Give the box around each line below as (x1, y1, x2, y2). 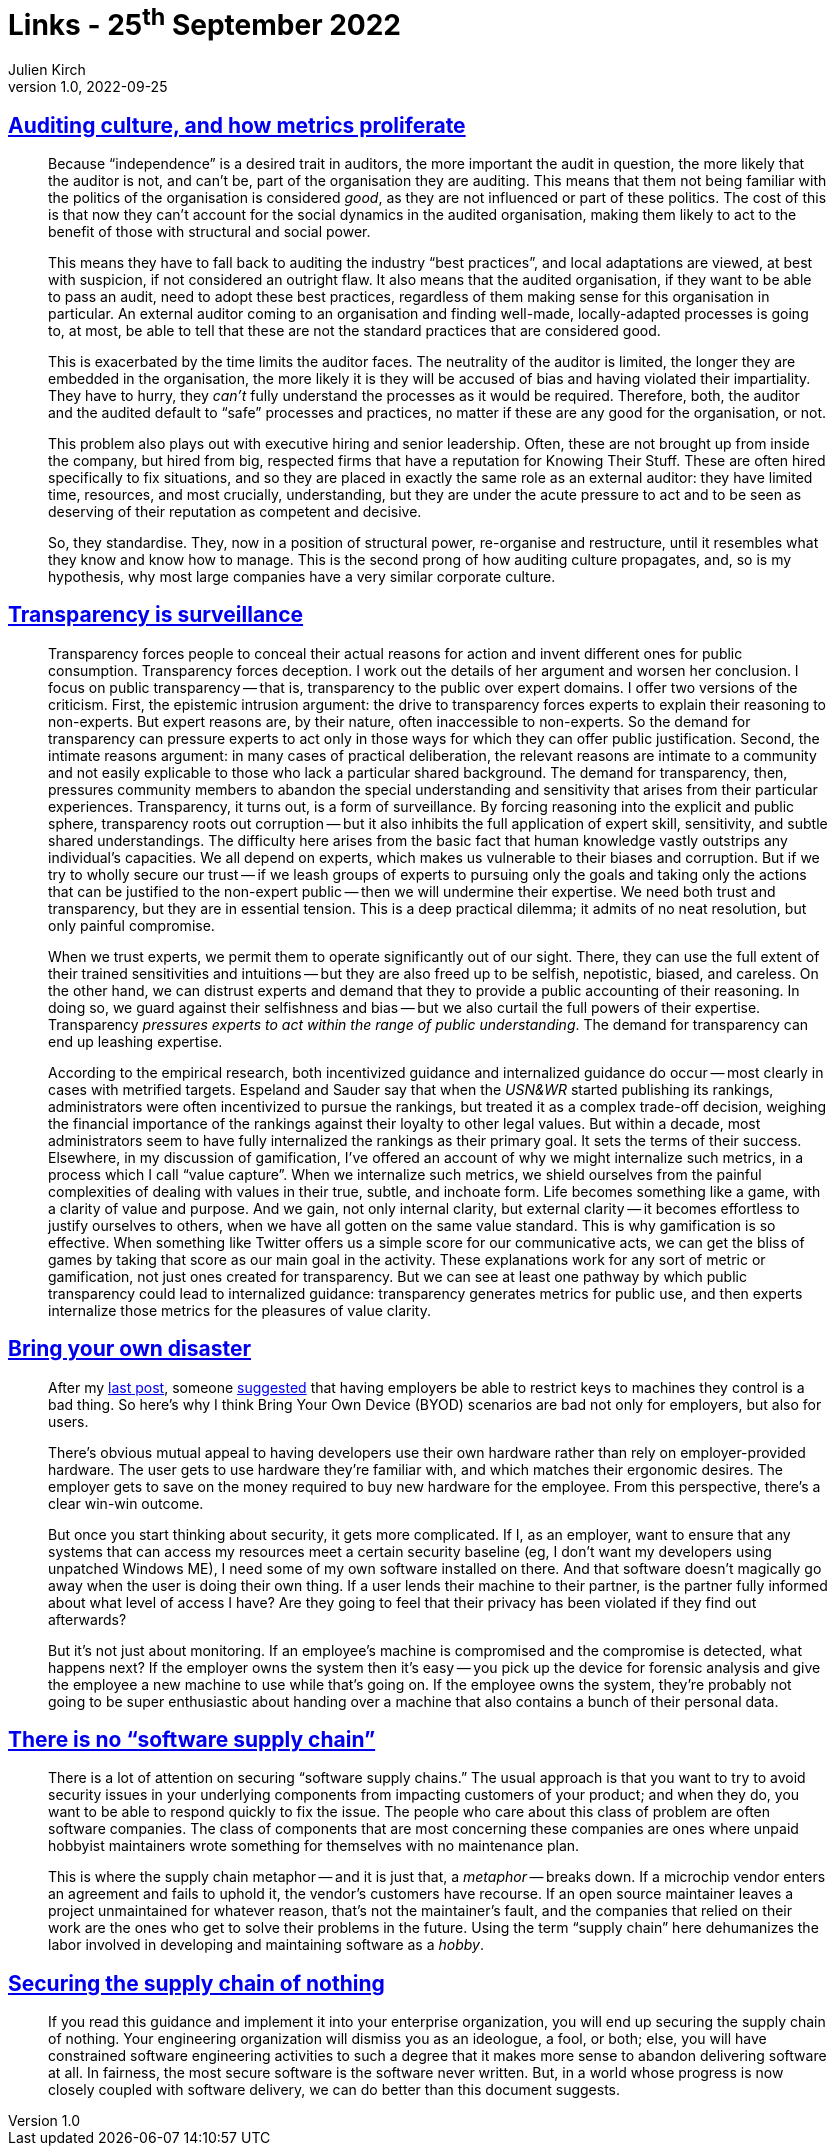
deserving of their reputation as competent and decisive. (48, 502, 422, 520)
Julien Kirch (8, 61, 86, 79)
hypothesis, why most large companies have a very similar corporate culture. (48, 567, 556, 585)
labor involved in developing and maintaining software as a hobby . (48, 1936, 484, 1954)
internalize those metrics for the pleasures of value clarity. (48, 1301, 431, 1319)
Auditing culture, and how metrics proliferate (8, 112, 466, 138)
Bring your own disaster (8, 1336, 251, 1362)
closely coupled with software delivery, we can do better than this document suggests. (48, 2081, 621, 2099)
